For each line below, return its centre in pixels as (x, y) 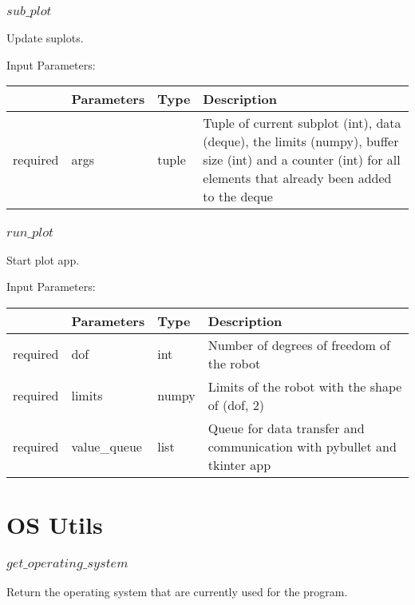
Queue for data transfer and (286, 428)
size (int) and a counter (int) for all (302, 160)
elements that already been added (297, 178)
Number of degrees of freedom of (299, 344)
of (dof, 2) (236, 404)
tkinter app (239, 464)
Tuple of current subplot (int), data (302, 123)
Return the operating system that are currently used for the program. (177, 591)
